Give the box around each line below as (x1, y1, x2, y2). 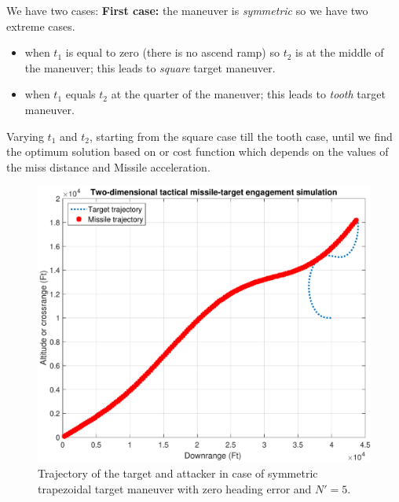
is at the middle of (295, 44, 384, 61)
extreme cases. (6, 17, 75, 34)
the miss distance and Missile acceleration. (6, 158, 210, 175)
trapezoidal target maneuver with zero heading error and (38, 480, 312, 496)
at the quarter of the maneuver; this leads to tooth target (111, 86, 386, 102)
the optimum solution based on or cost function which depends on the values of (6, 143, 389, 160)
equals (65, 86, 96, 102)
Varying (6, 127, 44, 144)
